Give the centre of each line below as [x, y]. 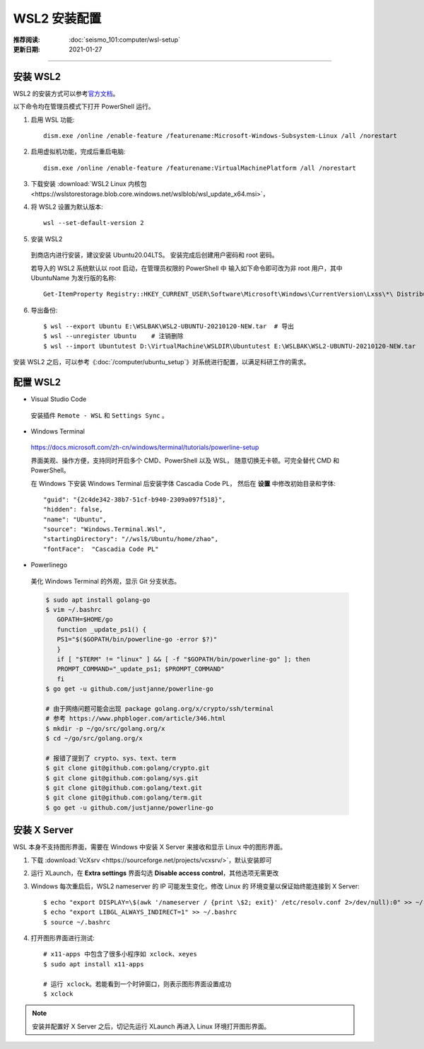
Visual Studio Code [59, 399]
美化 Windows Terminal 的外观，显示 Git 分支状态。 [105, 581]
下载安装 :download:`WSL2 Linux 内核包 [89, 184]
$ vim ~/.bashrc [74, 610]
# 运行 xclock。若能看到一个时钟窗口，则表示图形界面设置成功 [137, 984]
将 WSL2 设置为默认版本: [67, 207]
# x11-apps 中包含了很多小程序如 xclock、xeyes [120, 954]
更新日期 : [26, 49]
